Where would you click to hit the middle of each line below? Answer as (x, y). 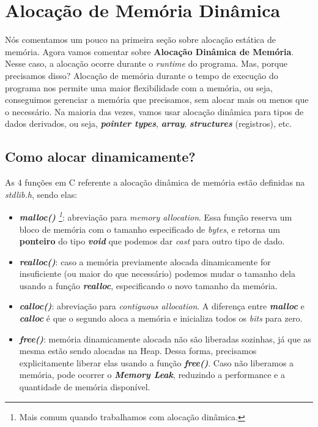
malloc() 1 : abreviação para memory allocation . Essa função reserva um (156, 216)
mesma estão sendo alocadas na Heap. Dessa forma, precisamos (138, 351)
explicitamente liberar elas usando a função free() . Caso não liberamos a (157, 362)
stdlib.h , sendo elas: (41, 194)
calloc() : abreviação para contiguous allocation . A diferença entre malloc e (162, 306)
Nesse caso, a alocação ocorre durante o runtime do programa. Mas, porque (146, 63)
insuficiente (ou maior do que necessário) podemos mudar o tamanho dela (157, 274)
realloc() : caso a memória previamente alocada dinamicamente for (145, 261)
